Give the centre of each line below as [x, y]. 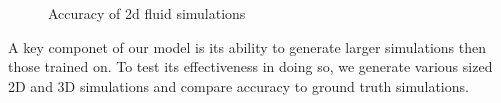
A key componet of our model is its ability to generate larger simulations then [247, 46]
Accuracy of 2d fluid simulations [147, 13]
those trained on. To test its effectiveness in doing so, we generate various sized [250, 66]
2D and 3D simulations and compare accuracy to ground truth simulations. [238, 85]
